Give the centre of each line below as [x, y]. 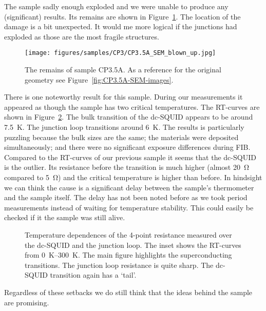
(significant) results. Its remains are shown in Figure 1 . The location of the [122, 16]
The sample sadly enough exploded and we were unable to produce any [116, 6]
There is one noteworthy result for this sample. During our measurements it [123, 97]
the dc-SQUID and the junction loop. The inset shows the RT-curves [133, 245]
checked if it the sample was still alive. [65, 217]
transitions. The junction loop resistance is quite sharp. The [119, 265]
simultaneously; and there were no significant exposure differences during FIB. [127, 147]
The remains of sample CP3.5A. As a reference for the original [123, 70]
